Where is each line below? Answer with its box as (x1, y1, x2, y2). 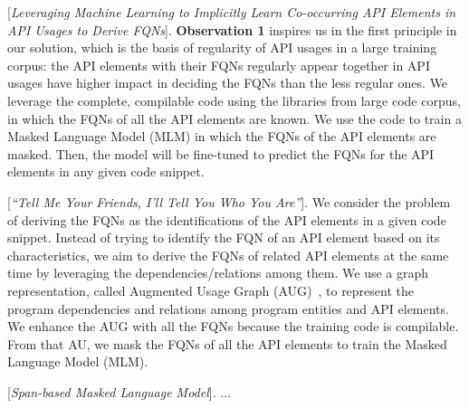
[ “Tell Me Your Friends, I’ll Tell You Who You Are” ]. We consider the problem (7, 192, 451, 211)
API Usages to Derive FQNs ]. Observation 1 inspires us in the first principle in (7, 20, 457, 39)
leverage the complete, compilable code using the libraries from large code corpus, (7, 90, 461, 109)
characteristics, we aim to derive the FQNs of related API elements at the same (7, 245, 449, 264)
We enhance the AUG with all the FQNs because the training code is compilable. (7, 317, 459, 336)
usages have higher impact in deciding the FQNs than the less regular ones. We (7, 73, 448, 92)
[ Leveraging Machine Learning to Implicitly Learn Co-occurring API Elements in (7, 3, 456, 21)
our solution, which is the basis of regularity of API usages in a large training (7, 38, 437, 57)
